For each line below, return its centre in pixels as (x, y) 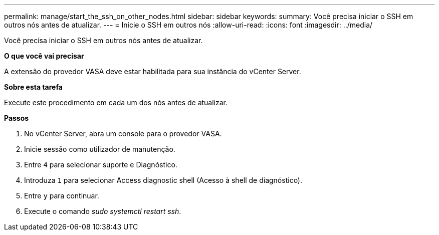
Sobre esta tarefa (33, 87)
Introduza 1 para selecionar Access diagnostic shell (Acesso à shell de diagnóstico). (163, 180)
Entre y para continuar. (62, 196)
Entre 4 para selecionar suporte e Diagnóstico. (101, 165)
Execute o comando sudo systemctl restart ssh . (103, 211)
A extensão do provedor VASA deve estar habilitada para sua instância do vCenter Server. (153, 71)
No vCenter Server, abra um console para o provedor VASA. (123, 134)
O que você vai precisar (44, 56)
